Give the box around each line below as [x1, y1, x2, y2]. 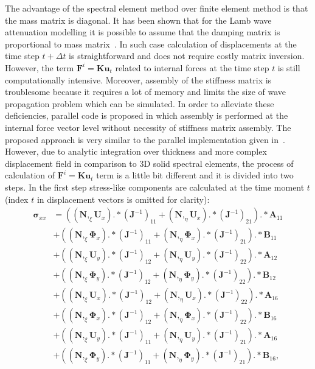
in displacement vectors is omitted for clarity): [36, 192, 210, 205]
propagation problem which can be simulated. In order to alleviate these [5, 97, 274, 110]
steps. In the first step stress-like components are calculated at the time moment [5, 180, 305, 193]
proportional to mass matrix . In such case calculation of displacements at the [5, 37, 297, 50]
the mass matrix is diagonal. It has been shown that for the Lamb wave [5, 13, 272, 26]
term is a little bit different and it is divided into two [96, 169, 294, 181]
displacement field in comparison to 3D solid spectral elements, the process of [5, 156, 294, 169]
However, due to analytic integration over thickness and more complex [5, 145, 267, 158]
